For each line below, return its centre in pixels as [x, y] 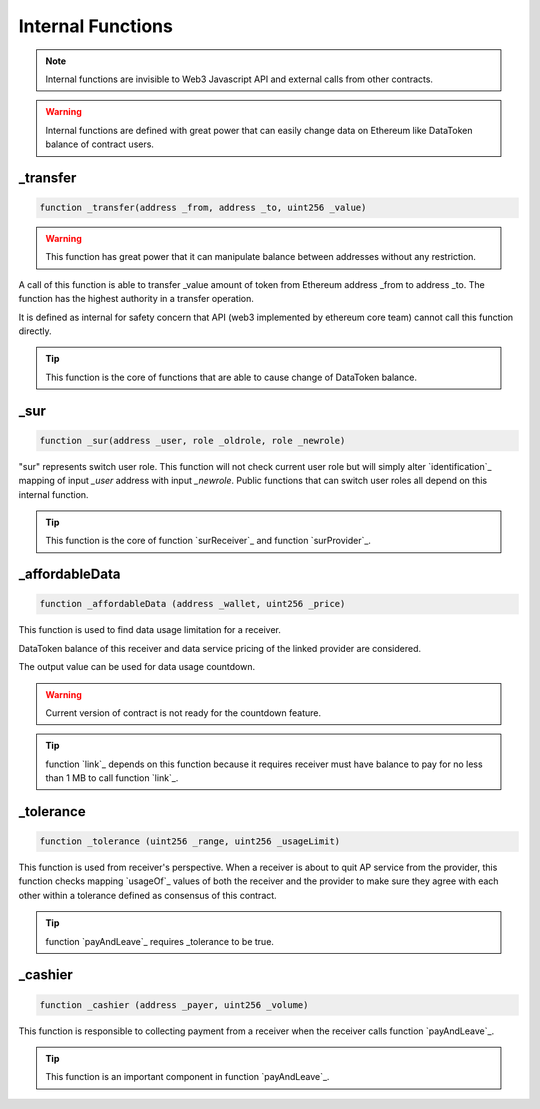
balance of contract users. [100, 144]
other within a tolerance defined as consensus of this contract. [147, 895]
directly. [35, 331]
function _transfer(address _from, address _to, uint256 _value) [203, 208]
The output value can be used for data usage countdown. [137, 667]
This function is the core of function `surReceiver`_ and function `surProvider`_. [208, 541]
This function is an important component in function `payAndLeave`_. [187, 1077]
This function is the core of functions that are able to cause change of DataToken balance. [231, 377]
